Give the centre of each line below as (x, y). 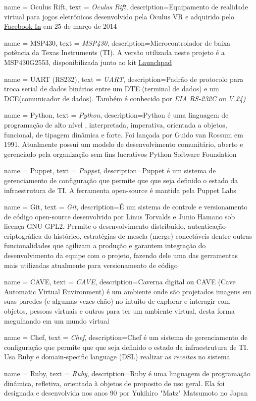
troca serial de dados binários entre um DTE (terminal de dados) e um (112, 89)
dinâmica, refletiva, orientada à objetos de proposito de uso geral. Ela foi (114, 383)
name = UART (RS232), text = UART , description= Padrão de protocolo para (124, 79)
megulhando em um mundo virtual (57, 320)
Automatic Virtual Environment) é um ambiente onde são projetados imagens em (128, 291)
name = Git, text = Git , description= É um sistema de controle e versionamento (126, 207)
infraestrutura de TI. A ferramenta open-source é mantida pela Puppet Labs (120, 190)
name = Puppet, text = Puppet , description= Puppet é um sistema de (110, 170)
